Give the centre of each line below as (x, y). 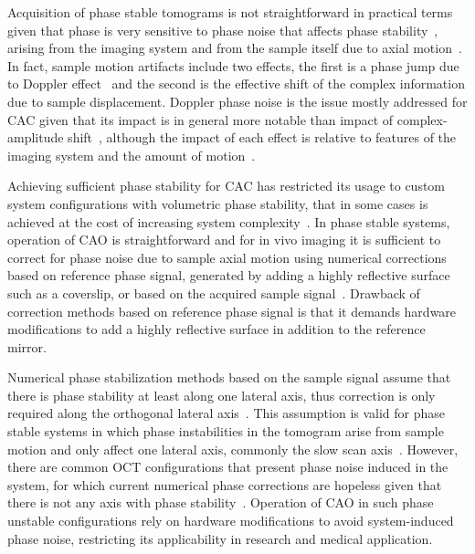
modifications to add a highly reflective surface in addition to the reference (216, 329)
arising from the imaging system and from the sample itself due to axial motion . (235, 48)
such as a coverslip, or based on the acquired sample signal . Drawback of (214, 293)
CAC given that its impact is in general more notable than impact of (201, 119)
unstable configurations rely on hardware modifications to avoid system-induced (231, 521)
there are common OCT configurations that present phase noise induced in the (228, 467)
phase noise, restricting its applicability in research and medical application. (220, 538)
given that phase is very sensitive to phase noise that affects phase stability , (223, 30)
